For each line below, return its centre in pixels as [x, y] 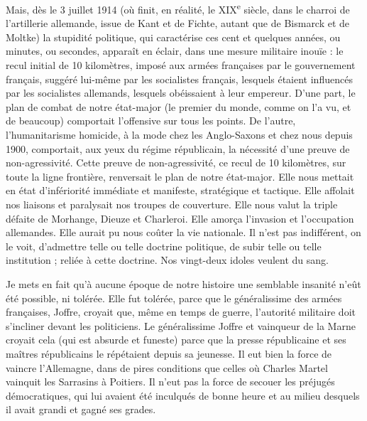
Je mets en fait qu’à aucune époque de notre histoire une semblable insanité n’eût [183, 283]
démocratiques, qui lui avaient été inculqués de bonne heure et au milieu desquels [183, 395]
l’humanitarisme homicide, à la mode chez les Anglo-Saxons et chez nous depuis [179, 134]
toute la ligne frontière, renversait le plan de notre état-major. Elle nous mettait [180, 176]
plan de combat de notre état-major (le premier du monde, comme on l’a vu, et [179, 106]
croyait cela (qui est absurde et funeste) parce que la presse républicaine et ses [176, 340]
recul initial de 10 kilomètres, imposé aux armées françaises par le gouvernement [181, 65]
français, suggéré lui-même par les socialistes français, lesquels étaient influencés [179, 79]
